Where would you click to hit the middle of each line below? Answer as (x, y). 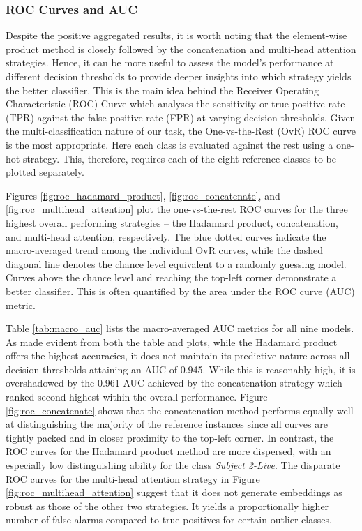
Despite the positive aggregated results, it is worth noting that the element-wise (176, 35)
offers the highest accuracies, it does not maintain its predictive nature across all (178, 356)
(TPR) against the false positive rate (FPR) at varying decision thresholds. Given (181, 117)
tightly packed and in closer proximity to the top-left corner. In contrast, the (170, 437)
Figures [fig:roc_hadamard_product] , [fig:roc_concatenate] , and (143, 195)
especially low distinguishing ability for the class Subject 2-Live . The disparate (173, 465)
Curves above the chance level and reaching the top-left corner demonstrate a (171, 277)
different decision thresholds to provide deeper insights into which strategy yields (179, 76)
